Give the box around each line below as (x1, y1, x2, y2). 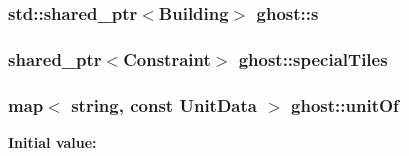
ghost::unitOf (291, 92, 399, 117)
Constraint (123, 46, 211, 71)
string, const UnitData (71, 92, 257, 117)
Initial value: (8, 131, 97, 152)
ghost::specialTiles (238, 46, 388, 71)
